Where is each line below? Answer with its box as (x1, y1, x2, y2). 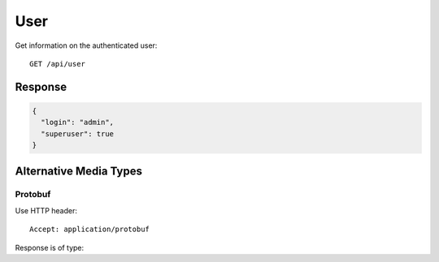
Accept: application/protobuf (29, 225, 150, 234)
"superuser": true (41, 129, 114, 138)
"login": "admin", (41, 118, 114, 127)
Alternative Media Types (15, 164, 142, 178)
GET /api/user (29, 59, 85, 68)
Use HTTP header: (15, 205, 77, 215)
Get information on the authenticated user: (15, 41, 158, 50)
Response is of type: (15, 243, 85, 252)
